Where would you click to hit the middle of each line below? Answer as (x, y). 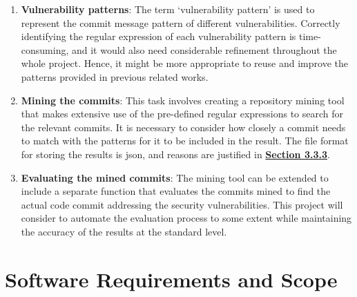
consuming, (45, 49)
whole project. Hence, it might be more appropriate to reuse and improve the (184, 63)
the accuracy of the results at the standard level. (124, 231)
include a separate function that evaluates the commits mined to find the (176, 191)
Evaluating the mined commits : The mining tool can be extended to (175, 177)
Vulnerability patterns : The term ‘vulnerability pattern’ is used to (168, 9)
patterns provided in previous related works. (115, 76)
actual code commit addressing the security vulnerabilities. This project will (182, 204)
